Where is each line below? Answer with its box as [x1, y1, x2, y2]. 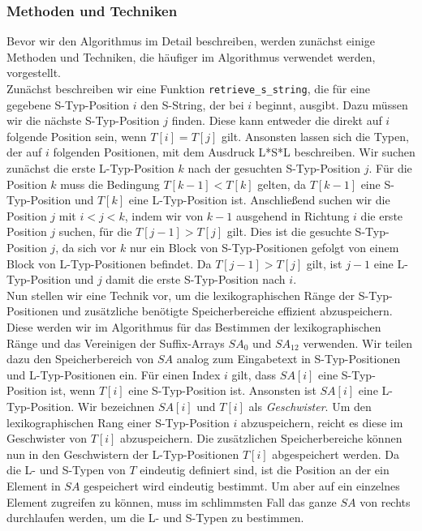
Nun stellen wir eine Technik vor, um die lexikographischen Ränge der [6, 286, 355, 303]
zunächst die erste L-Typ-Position [6, 160, 174, 177]
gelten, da [257, 175, 307, 192]
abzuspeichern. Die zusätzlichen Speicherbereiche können [120, 430, 403, 447]
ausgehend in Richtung [235, 207, 350, 224]
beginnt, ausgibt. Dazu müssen [255, 96, 408, 113]
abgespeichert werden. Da [272, 445, 399, 462]
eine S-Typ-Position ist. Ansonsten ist [128, 382, 316, 399]
